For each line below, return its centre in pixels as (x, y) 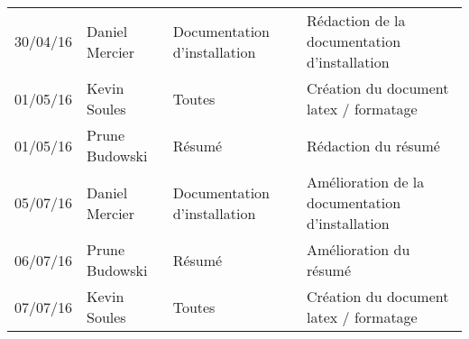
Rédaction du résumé (373, 145)
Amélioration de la (366, 182)
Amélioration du (359, 249)
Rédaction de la (356, 20)
